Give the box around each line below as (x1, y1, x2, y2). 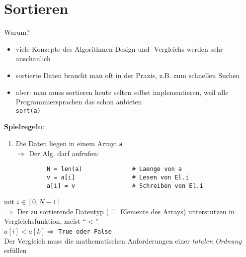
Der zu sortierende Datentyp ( (17, 206, 109, 216)
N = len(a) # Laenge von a (46, 166, 182, 173)
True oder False (58, 228, 112, 235)
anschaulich (15, 53, 51, 64)
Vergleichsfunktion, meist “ (4, 216, 86, 226)
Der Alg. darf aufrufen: (29, 148, 99, 158)
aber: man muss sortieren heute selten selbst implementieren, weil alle (15, 86, 229, 97)
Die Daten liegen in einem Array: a (15, 138, 123, 148)
